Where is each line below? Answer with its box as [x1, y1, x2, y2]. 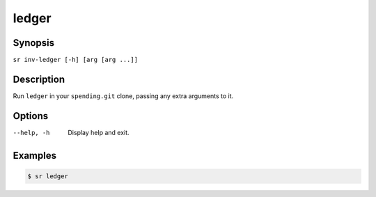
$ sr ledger [27, 172, 69, 180]
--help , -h [13, 129, 50, 136]
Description [13, 73, 65, 85]
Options [13, 110, 49, 122]
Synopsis [13, 37, 55, 49]
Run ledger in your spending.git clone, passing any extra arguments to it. [13, 91, 234, 100]
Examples [13, 150, 57, 161]
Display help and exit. [68, 128, 130, 136]
